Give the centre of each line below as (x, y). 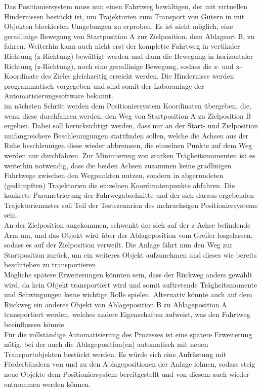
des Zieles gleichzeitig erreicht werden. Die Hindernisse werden (138, 76)
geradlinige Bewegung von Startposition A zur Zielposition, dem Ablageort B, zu (129, 36)
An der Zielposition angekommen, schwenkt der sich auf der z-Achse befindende (127, 225)
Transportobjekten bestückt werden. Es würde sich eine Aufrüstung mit (115, 354)
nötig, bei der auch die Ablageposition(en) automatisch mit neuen (106, 344)
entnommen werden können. (48, 384)
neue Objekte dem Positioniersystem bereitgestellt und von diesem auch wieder (127, 374)
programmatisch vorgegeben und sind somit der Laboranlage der (104, 85)
